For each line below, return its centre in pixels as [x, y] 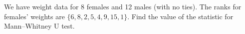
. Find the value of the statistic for [180, 16]
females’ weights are [34, 16]
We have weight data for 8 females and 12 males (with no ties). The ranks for [123, 6]
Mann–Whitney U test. [39, 26]
